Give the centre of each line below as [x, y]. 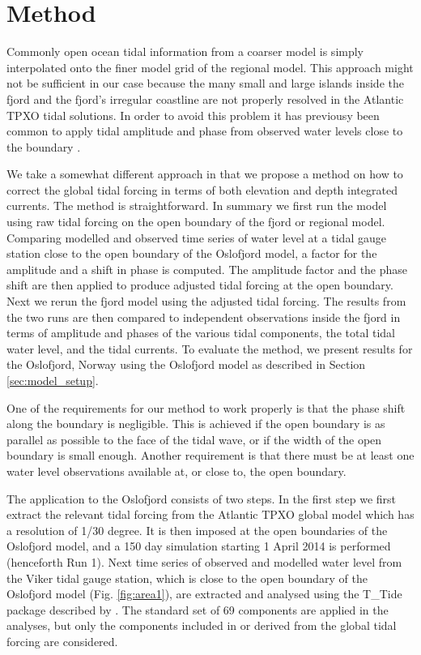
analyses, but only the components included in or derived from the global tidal [202, 625]
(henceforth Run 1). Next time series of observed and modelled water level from [204, 561]
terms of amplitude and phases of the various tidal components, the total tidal [201, 333]
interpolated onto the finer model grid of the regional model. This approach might [210, 67]
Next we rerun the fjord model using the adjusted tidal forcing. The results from [206, 301]
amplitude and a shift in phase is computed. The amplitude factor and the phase [207, 269]
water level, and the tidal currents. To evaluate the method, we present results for [210, 348]
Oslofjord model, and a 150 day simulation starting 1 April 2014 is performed [199, 546]
